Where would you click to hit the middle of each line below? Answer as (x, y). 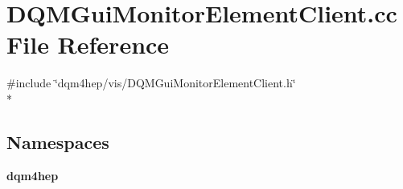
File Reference (88, 44)
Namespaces (58, 141)
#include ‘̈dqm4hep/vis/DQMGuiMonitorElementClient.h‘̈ (151, 83)
